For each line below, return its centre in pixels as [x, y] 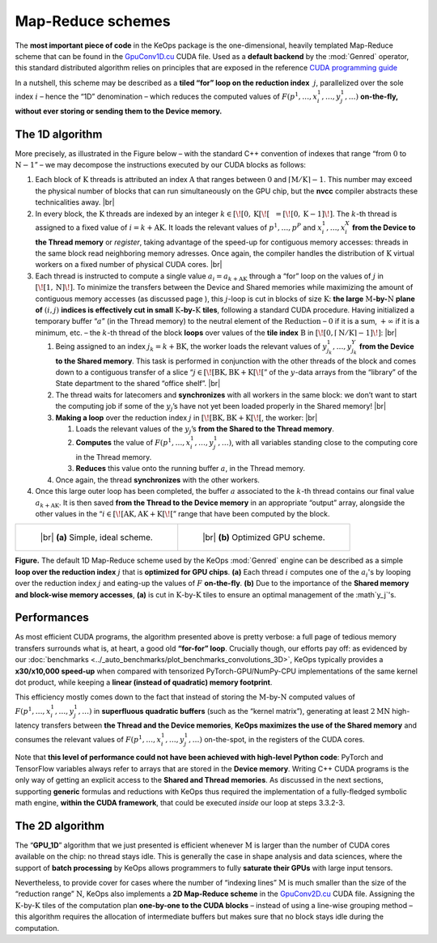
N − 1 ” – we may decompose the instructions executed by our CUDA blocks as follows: [161, 165]
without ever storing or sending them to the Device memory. [119, 111]
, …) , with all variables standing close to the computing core [318, 443]
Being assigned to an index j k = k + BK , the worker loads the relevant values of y [191, 347]
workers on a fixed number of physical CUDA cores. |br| [129, 265]
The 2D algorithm [60, 826]
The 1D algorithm [59, 134]
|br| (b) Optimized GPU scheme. [264, 537]
